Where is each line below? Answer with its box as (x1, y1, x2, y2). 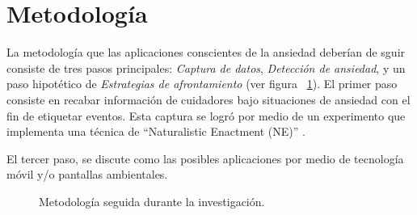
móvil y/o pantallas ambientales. (6, 166, 168, 183)
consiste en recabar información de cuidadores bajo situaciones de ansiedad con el (6, 91, 411, 107)
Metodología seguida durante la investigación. (39, 192, 265, 209)
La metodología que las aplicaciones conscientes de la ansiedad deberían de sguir (6, 44, 406, 61)
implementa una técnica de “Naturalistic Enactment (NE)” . (6, 123, 305, 140)
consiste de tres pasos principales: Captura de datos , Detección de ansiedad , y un (6, 59, 406, 76)
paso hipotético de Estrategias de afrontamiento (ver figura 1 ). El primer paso (6, 75, 398, 92)
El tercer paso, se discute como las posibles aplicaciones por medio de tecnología (6, 150, 404, 167)
